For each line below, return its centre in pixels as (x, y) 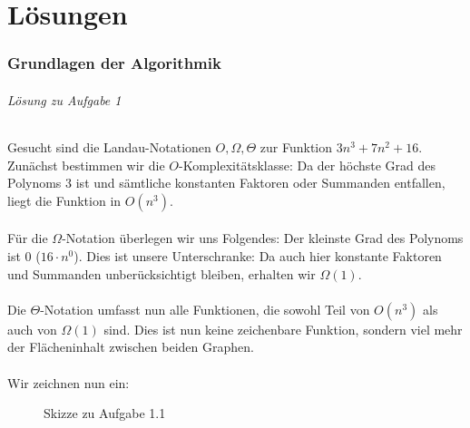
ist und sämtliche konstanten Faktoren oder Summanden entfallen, (260, 183)
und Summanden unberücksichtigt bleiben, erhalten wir (162, 273)
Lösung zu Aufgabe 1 (64, 99)
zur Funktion (296, 147)
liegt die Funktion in (64, 200)
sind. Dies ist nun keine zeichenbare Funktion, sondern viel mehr (283, 329)
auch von (32, 329)
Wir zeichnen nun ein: (69, 382)
